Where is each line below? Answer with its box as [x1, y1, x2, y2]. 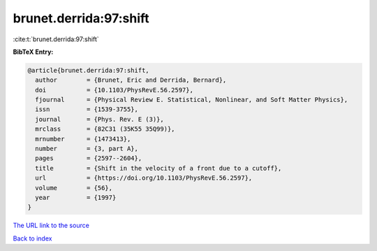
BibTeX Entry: [13, 48, 54, 56]
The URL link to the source [13, 221, 90, 230]
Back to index [13, 234, 52, 243]
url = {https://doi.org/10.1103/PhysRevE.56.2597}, [35, 174, 253, 182]
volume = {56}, [35, 184, 113, 192]
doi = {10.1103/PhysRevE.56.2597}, [35, 86, 193, 94]
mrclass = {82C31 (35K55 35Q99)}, [35, 125, 175, 133]
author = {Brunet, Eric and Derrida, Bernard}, [35, 76, 227, 84]
